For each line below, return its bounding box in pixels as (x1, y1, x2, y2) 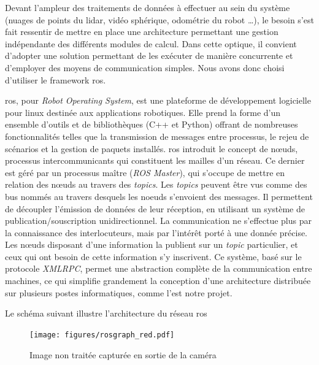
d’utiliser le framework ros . (5, 73, 106, 86)
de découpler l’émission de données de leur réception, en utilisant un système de (5, 202, 305, 215)
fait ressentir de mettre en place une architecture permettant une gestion (5, 25, 279, 38)
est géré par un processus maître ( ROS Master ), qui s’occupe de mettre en (5, 166, 285, 179)
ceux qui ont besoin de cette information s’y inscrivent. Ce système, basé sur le (5, 250, 302, 263)
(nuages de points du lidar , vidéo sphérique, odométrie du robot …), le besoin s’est (5, 13, 314, 26)
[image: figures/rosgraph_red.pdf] (29, 330, 175, 339)
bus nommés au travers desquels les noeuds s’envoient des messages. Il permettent (5, 190, 313, 202)
